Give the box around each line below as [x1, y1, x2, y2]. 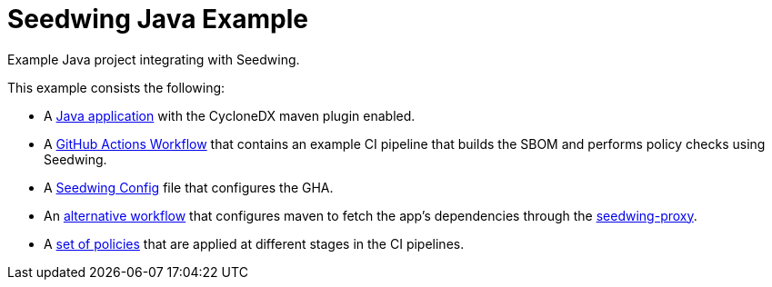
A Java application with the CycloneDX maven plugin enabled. [44, 107, 416, 124]
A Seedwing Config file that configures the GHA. [44, 179, 334, 195]
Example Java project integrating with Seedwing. [7, 51, 300, 67]
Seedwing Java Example [7, 4, 308, 35]
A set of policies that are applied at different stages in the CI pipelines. [44, 235, 465, 252]
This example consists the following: [7, 79, 226, 95]
